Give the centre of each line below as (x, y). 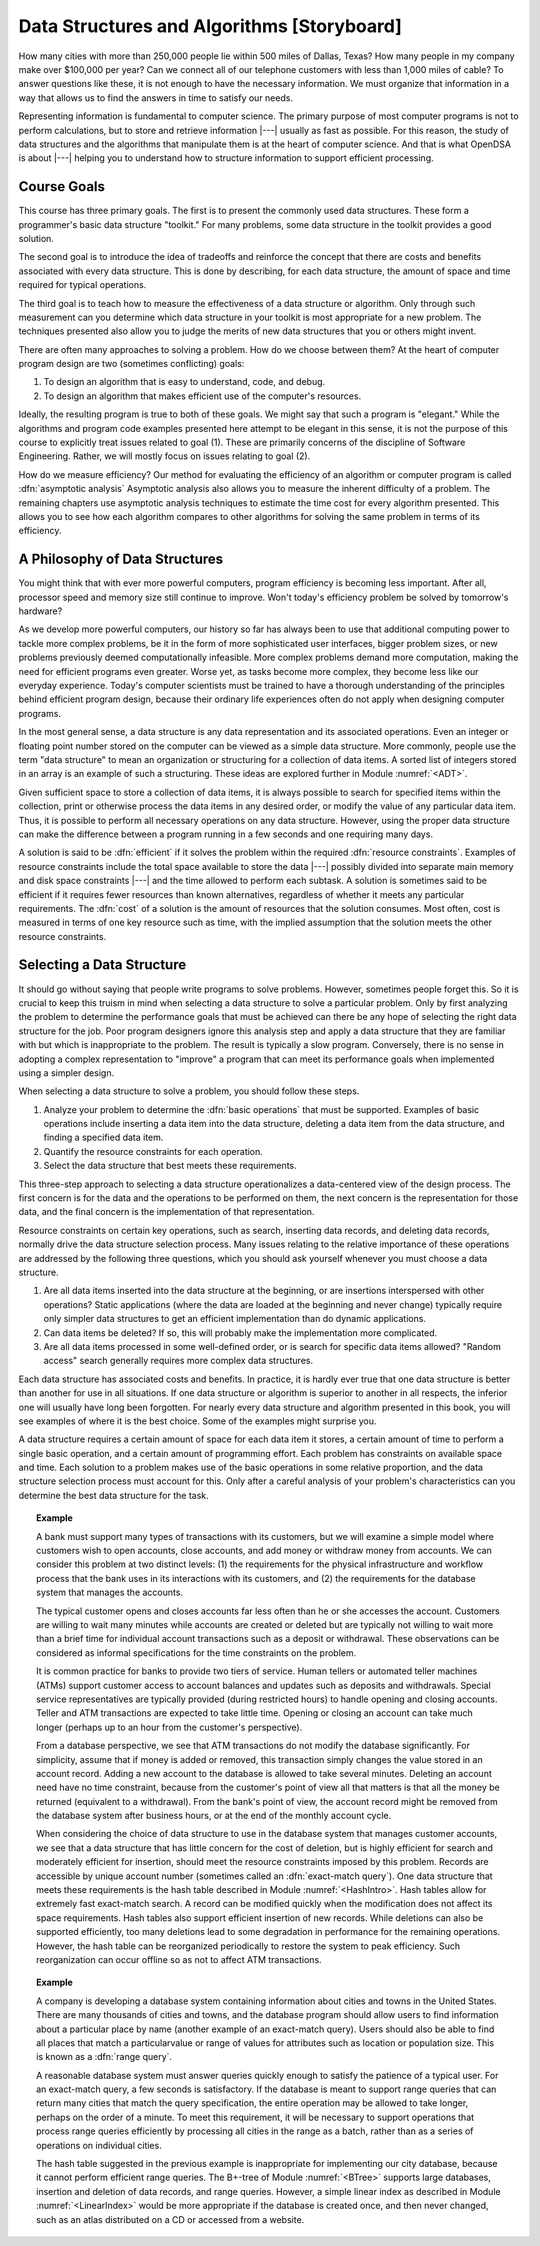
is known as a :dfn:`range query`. (104, 2057)
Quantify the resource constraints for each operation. (153, 1151)
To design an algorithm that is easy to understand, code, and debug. (184, 382)
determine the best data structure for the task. (113, 1495)
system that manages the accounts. (110, 1592)
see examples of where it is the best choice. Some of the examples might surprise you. (197, 1421)
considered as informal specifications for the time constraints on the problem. (196, 1652)
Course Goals (61, 186)
